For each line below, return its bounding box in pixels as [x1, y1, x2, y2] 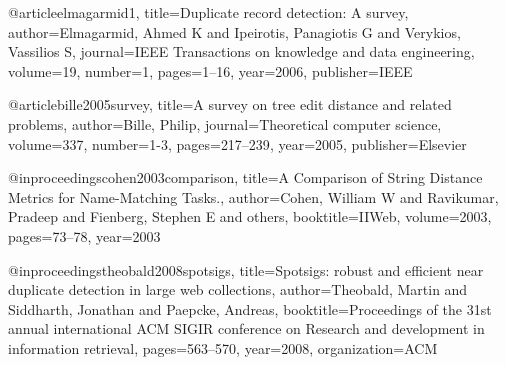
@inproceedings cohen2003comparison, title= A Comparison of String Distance [8, 167, 483, 188]
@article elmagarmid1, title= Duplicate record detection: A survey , [8, 2, 409, 22]
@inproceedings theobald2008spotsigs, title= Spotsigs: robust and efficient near [8, 259, 484, 280]
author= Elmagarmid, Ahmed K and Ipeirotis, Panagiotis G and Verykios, [8, 21, 461, 42]
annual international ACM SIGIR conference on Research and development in [8, 318, 485, 339]
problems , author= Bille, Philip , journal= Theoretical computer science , [8, 113, 442, 134]
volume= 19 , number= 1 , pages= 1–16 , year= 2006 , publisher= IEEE [8, 60, 413, 81]
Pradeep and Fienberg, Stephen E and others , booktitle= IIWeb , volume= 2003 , [8, 206, 492, 227]
